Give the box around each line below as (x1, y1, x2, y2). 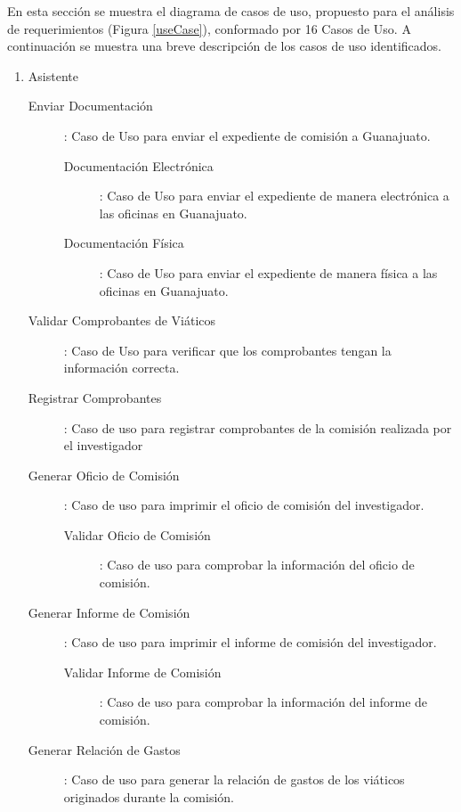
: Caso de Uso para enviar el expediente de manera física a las (99, 263, 438, 282)
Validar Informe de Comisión (63, 662, 222, 681)
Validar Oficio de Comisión (63, 525, 211, 544)
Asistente (28, 66, 78, 85)
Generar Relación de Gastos (28, 740, 181, 759)
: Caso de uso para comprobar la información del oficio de (99, 555, 415, 574)
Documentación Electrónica (63, 156, 214, 175)
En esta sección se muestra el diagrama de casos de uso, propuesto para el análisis (7, 2, 455, 20)
